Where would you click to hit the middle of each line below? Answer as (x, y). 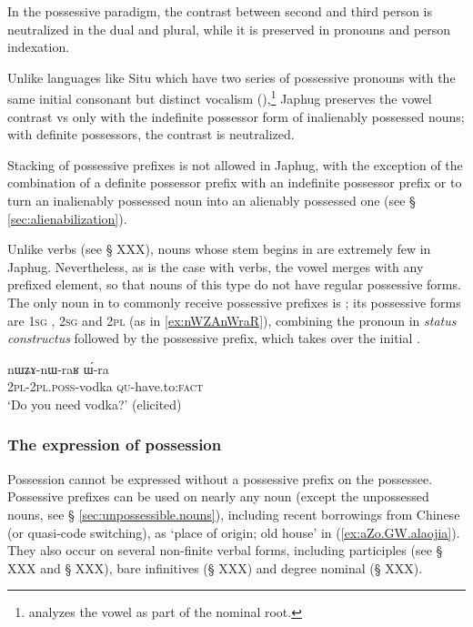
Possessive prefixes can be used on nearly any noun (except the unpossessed (218, 496)
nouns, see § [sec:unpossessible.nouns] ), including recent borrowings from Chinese (234, 514)
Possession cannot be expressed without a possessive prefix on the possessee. (220, 478)
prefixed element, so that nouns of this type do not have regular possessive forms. (234, 284)
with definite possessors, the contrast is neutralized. (151, 134)
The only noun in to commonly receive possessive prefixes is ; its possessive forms (234, 302)
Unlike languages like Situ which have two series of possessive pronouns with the (231, 77)
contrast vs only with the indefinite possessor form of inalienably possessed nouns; (236, 116)
